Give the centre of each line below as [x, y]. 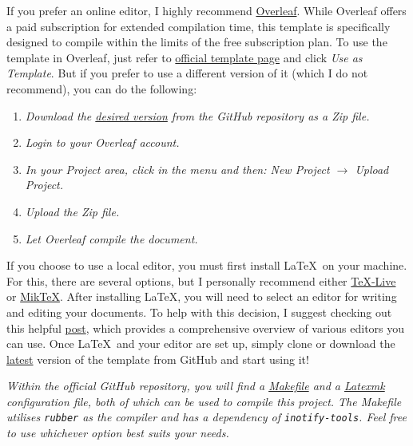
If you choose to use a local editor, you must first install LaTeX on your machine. [207, 265]
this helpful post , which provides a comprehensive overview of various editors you [206, 328]
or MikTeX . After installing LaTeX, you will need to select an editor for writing [202, 296]
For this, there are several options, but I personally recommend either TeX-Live [201, 280]
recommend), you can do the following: [102, 88]
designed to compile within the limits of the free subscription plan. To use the [197, 42]
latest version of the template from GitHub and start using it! [158, 359]
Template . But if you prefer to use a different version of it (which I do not [187, 73]
